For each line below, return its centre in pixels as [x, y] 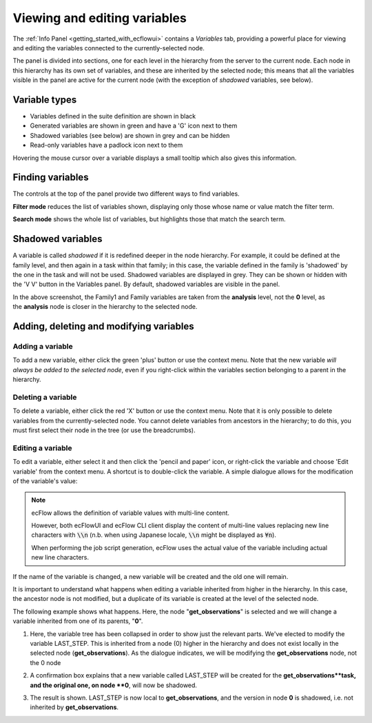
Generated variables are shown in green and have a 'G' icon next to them [134, 126]
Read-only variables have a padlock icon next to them [106, 145]
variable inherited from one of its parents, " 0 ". [78, 621]
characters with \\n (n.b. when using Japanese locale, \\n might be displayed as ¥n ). [154, 535]
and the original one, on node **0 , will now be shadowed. [114, 685]
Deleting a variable [45, 397]
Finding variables [51, 177]
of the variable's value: [45, 481]
